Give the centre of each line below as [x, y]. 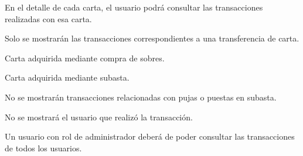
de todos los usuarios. [43, 148]
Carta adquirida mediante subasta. [67, 77]
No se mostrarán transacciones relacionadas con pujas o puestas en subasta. [141, 97]
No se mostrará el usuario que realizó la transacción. [99, 117]
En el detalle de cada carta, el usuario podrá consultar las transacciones [134, 7]
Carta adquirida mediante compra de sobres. [85, 58]
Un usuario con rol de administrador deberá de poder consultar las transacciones [150, 136]
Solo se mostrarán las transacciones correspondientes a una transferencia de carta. [152, 38]
